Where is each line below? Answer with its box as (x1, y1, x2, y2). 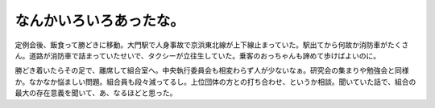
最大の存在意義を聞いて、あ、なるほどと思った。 (14, 88, 177, 98)
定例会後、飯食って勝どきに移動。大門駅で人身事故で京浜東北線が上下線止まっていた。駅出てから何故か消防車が (14, 40, 388, 50)
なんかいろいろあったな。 (14, 12, 185, 30)
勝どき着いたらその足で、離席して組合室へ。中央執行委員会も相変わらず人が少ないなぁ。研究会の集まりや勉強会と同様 (14, 66, 410, 75)
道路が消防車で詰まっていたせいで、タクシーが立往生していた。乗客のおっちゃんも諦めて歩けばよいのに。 (28, 50, 381, 60)
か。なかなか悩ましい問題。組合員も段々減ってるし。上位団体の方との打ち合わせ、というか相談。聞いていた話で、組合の (14, 77, 416, 86)
